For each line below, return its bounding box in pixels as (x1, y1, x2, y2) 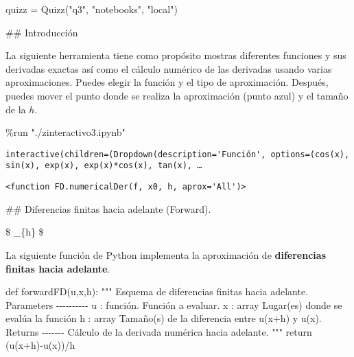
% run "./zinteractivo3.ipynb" (5, 125, 126, 139)
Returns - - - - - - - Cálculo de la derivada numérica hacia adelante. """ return (5, 324, 312, 338)
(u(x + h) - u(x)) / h (5, 338, 75, 352)
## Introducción (5, 25, 78, 39)
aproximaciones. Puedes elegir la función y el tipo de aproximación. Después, (5, 75, 329, 89)
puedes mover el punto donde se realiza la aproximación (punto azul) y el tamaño (5, 88, 349, 102)
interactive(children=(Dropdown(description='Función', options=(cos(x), (5, 149, 350, 159)
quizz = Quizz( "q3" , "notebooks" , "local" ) (5, 2, 178, 16)
